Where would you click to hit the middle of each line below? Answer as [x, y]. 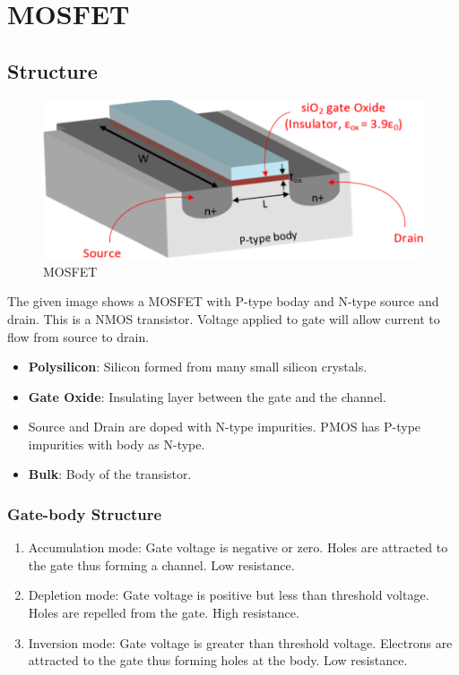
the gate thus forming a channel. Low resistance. [161, 564]
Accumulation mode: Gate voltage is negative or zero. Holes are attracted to [238, 547]
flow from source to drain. [78, 336]
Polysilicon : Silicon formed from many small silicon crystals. [198, 367]
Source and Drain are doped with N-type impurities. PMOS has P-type [225, 427]
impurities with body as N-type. [117, 444]
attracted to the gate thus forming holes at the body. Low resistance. [218, 660]
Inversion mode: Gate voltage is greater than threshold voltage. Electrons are [240, 642]
